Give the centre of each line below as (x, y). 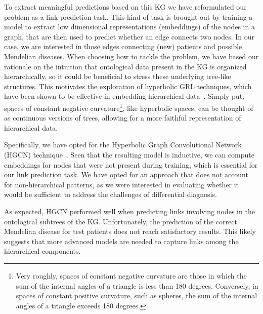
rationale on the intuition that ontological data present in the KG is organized (125, 66)
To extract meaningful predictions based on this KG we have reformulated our (125, 7)
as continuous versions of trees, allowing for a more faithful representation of (123, 118)
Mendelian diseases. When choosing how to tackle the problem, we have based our (131, 56)
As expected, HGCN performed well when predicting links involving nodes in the (129, 211)
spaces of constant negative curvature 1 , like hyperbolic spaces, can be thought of (129, 107)
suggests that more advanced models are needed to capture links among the (121, 241)
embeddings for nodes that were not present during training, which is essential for (131, 164)
